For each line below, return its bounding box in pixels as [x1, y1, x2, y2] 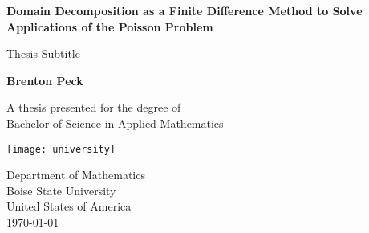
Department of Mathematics [6, 166, 145, 183]
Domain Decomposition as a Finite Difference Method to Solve [6, 2, 363, 18]
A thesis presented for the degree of [6, 99, 181, 116]
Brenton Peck [6, 72, 83, 88]
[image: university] [6, 143, 116, 155]
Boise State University [6, 182, 116, 198]
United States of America [6, 198, 132, 215]
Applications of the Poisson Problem [6, 18, 213, 35]
